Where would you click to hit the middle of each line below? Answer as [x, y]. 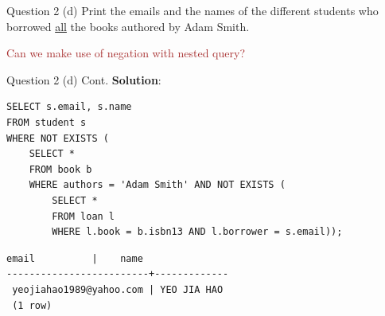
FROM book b [60, 169]
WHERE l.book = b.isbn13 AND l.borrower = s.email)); [197, 232]
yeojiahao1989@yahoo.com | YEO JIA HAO [118, 289]
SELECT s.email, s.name [69, 107]
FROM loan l [84, 216]
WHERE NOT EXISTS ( [58, 138]
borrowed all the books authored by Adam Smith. [128, 26]
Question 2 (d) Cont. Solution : [84, 79]
